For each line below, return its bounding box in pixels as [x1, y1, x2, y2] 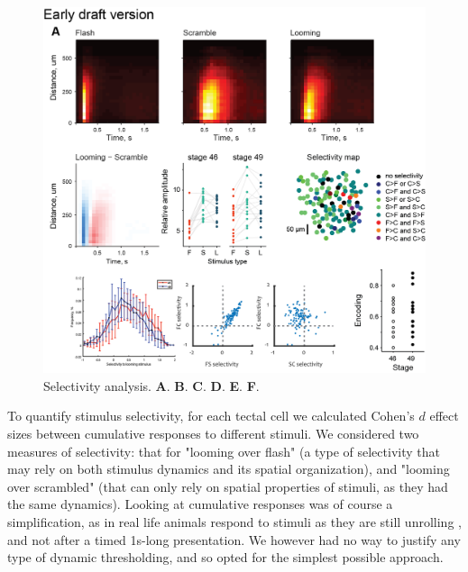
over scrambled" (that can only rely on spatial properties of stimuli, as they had [7, 477, 448, 495]
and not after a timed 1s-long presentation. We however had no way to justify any [7, 530, 461, 549]
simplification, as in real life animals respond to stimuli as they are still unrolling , [7, 512, 462, 531]
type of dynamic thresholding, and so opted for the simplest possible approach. [7, 548, 444, 567]
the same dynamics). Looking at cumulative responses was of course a [7, 495, 393, 513]
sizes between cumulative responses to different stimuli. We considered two [7, 423, 419, 442]
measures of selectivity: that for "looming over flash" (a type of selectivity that [7, 441, 440, 460]
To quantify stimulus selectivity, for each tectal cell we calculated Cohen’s [7, 406, 415, 425]
